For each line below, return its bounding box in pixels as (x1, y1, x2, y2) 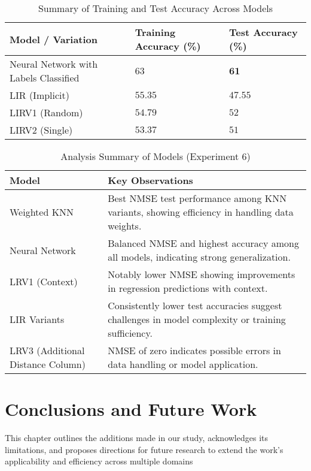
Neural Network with (10, 57, 98, 71)
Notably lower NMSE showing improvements (108, 267, 295, 281)
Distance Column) (10, 357, 86, 371)
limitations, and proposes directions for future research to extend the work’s (5, 443, 283, 455)
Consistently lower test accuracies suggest (108, 298, 282, 312)
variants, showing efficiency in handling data (108, 205, 294, 219)
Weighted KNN (10, 205, 74, 219)
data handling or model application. (108, 357, 258, 371)
